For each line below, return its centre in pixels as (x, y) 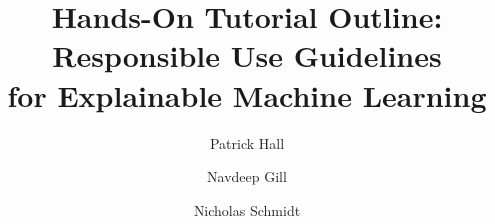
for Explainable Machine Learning (247, 94)
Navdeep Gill (247, 176)
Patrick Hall (247, 142)
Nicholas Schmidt (247, 209)
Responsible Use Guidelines (247, 55)
